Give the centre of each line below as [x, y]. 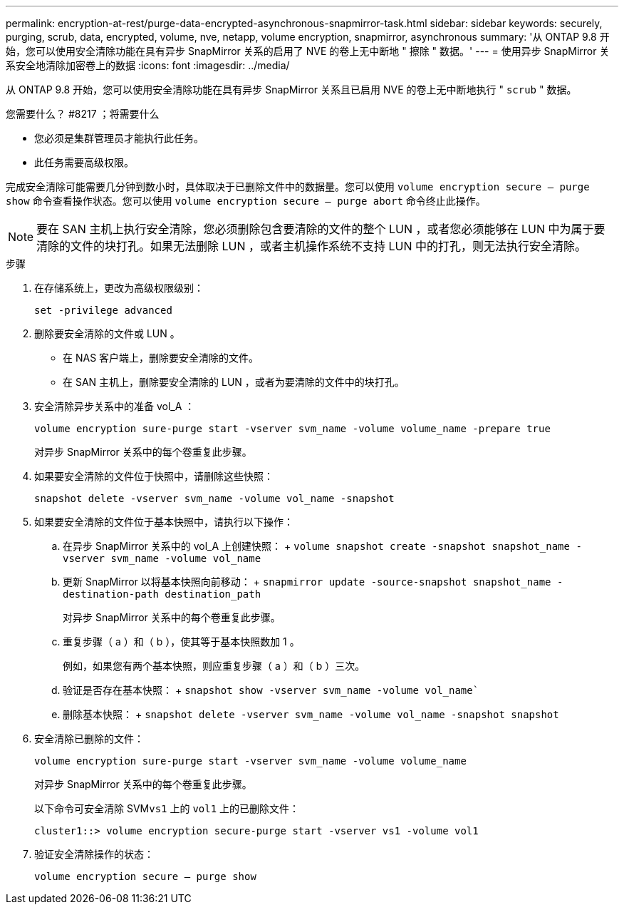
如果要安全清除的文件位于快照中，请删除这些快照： [154, 476]
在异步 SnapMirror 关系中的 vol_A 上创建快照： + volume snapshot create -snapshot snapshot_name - [322, 546]
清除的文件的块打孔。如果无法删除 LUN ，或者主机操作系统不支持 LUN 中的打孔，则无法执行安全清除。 [312, 246]
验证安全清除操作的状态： [94, 854]
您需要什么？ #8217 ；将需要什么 [83, 114]
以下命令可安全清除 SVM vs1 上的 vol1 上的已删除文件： [167, 808]
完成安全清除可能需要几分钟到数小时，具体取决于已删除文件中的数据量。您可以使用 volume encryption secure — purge [298, 186]
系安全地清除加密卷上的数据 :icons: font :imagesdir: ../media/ [148, 65]
